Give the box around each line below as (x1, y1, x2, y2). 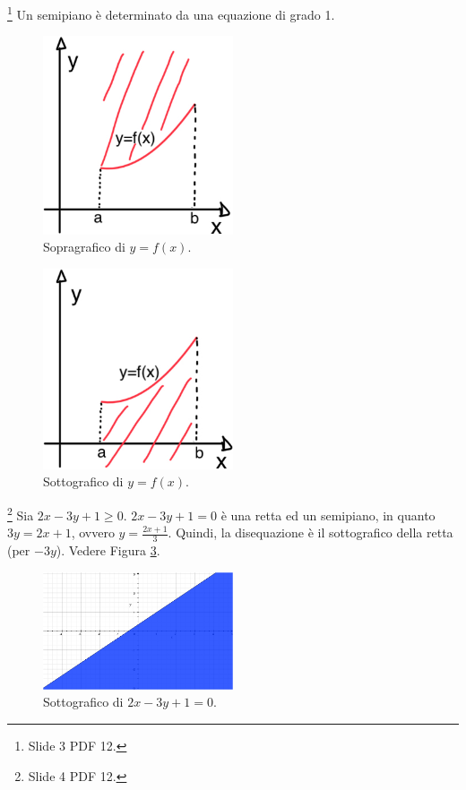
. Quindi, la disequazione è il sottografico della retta (168, 523, 453, 542)
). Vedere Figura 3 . (56, 541, 160, 560)
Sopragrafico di (43, 237, 125, 256)
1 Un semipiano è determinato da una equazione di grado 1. (7, 3, 335, 23)
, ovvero (71, 523, 115, 542)
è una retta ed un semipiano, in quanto (220, 505, 436, 524)
